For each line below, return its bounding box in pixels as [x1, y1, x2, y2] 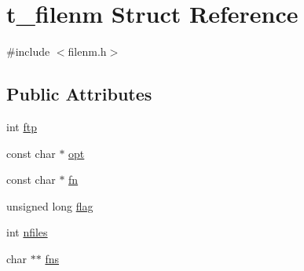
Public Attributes [6, 82, 152, 106]
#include [6, 43, 50, 60]
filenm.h [68, 43, 107, 60]
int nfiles [6, 224, 48, 240]
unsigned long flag [6, 197, 93, 214]
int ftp [6, 118, 37, 134]
